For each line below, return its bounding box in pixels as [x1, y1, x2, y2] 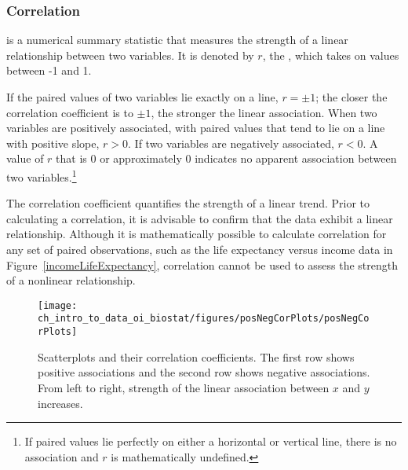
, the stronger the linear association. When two [151, 104, 377, 120]
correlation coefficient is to [6, 104, 133, 120]
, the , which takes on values [262, 46, 399, 63]
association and [24, 448, 99, 464]
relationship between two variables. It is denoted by [6, 46, 254, 63]
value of [6, 150, 44, 167]
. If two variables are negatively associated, [128, 134, 334, 151]
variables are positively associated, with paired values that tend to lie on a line [6, 119, 385, 136]
